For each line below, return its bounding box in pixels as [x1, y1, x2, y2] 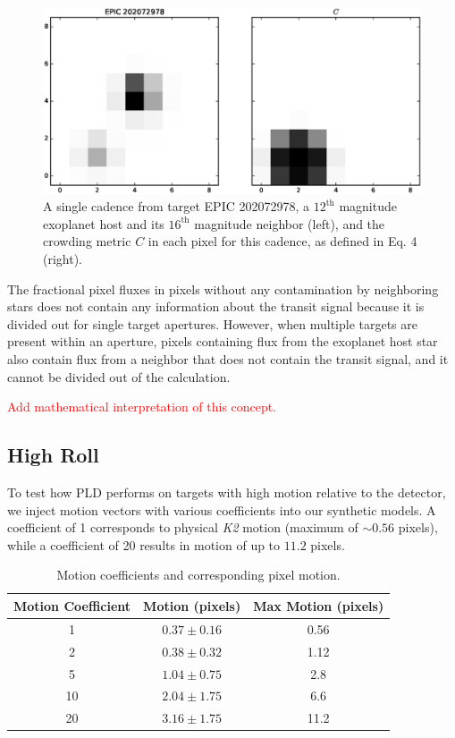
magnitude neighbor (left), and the [194, 214, 385, 233]
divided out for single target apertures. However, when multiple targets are [7, 314, 418, 333]
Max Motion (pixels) [253, 596, 384, 615]
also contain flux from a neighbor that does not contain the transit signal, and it [7, 350, 449, 369]
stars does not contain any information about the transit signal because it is [7, 297, 425, 316]
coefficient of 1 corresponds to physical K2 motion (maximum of [7, 518, 358, 537]
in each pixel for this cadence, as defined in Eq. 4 [147, 232, 417, 250]
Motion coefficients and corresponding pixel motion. [56, 565, 341, 584]
